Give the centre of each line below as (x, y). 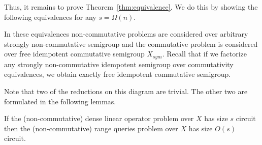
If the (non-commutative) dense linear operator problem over (99, 118)
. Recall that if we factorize (205, 54)
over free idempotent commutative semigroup (74, 54)
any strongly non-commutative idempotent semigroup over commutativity (119, 64)
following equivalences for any (50, 17)
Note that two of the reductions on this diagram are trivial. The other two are (126, 91)
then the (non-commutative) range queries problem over (91, 128)
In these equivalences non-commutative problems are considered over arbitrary (126, 34)
